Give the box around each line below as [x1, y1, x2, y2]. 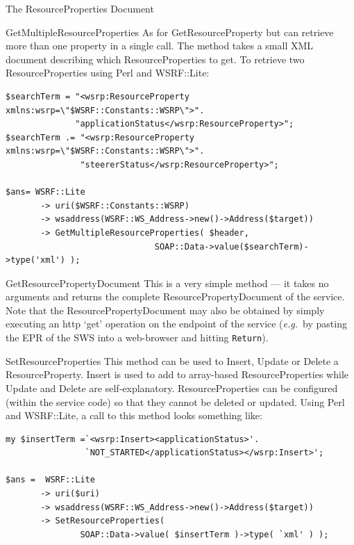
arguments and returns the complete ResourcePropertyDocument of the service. [6, 289, 345, 304]
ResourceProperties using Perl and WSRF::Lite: [6, 65, 210, 80]
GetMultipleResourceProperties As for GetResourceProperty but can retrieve [6, 24, 334, 39]
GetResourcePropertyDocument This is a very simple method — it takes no [6, 275, 329, 290]
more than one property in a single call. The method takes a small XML [6, 38, 314, 53]
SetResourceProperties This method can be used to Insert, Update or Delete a [6, 353, 339, 368]
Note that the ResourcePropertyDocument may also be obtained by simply [6, 302, 325, 317]
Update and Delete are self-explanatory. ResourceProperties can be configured [6, 380, 338, 395]
